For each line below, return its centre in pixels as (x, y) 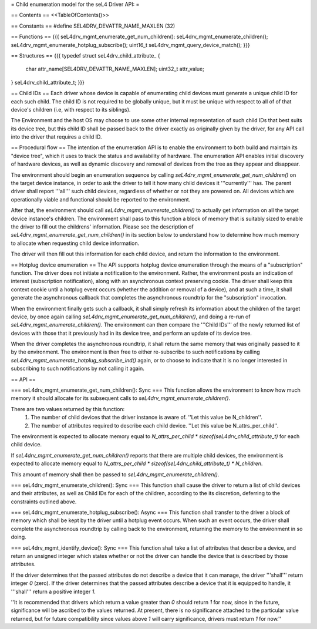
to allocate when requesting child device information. (75, 243)
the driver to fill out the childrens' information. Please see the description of (102, 227)
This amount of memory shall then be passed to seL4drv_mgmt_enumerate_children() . (115, 474)
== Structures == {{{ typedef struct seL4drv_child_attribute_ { (85, 55)
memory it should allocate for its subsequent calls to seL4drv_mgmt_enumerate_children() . (121, 398)
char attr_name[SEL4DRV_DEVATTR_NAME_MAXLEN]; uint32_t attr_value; (115, 69)
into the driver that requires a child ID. (56, 137)
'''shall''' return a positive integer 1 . (53, 591)
